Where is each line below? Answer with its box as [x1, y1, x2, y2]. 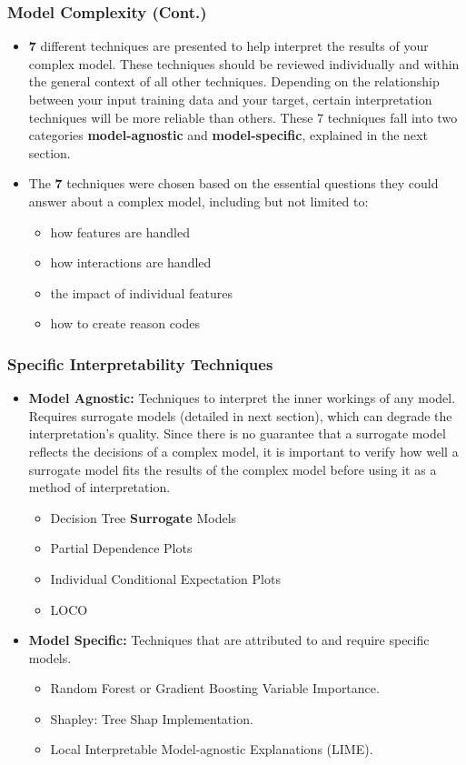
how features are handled [50, 222, 190, 241]
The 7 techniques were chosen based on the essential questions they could [28, 174, 439, 193]
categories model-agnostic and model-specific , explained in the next [28, 126, 428, 145]
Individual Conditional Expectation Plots [50, 569, 281, 588]
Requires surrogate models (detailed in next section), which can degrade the [28, 406, 452, 425]
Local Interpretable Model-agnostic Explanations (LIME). [50, 740, 373, 759]
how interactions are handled [50, 253, 212, 272]
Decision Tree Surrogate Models [50, 508, 237, 527]
